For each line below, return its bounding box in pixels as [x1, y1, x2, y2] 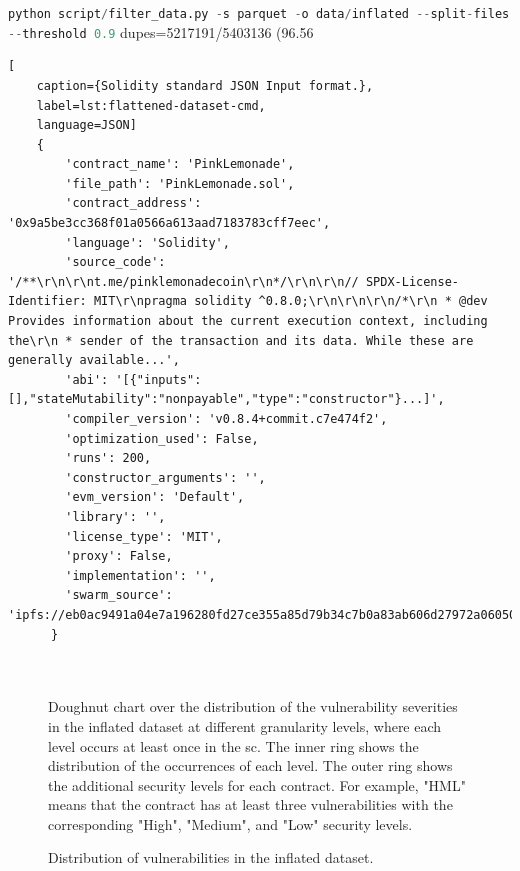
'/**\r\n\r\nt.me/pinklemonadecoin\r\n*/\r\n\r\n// [8, 274, 359, 289]
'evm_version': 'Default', [65, 490, 245, 505]
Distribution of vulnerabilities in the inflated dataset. [48, 847, 374, 868]
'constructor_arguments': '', [65, 470, 266, 485]
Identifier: [8, 294, 87, 309]
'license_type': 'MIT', [65, 529, 223, 544]
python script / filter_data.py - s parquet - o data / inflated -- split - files [8, 7, 510, 21]
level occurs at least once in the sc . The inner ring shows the [48, 735, 419, 756]
